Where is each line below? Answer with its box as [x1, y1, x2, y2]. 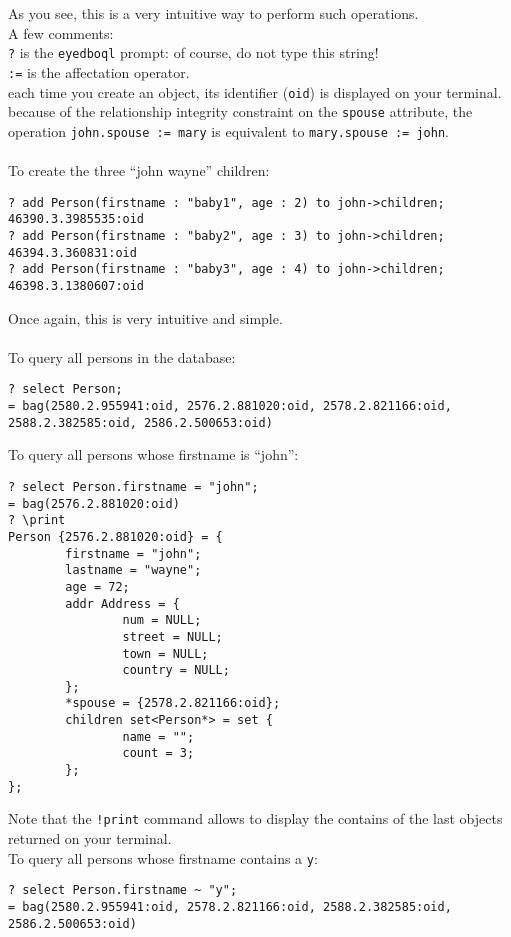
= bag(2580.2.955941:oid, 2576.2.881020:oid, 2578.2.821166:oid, [8, 399, 452, 414]
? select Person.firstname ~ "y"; [8, 883, 238, 898]
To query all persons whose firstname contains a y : [8, 847, 318, 868]
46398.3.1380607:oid [8, 278, 145, 293]
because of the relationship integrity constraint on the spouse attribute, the [8, 101, 473, 122]
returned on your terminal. [8, 828, 172, 849]
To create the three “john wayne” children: [8, 160, 270, 181]
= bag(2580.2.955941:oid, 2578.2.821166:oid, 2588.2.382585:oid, [8, 899, 452, 914]
